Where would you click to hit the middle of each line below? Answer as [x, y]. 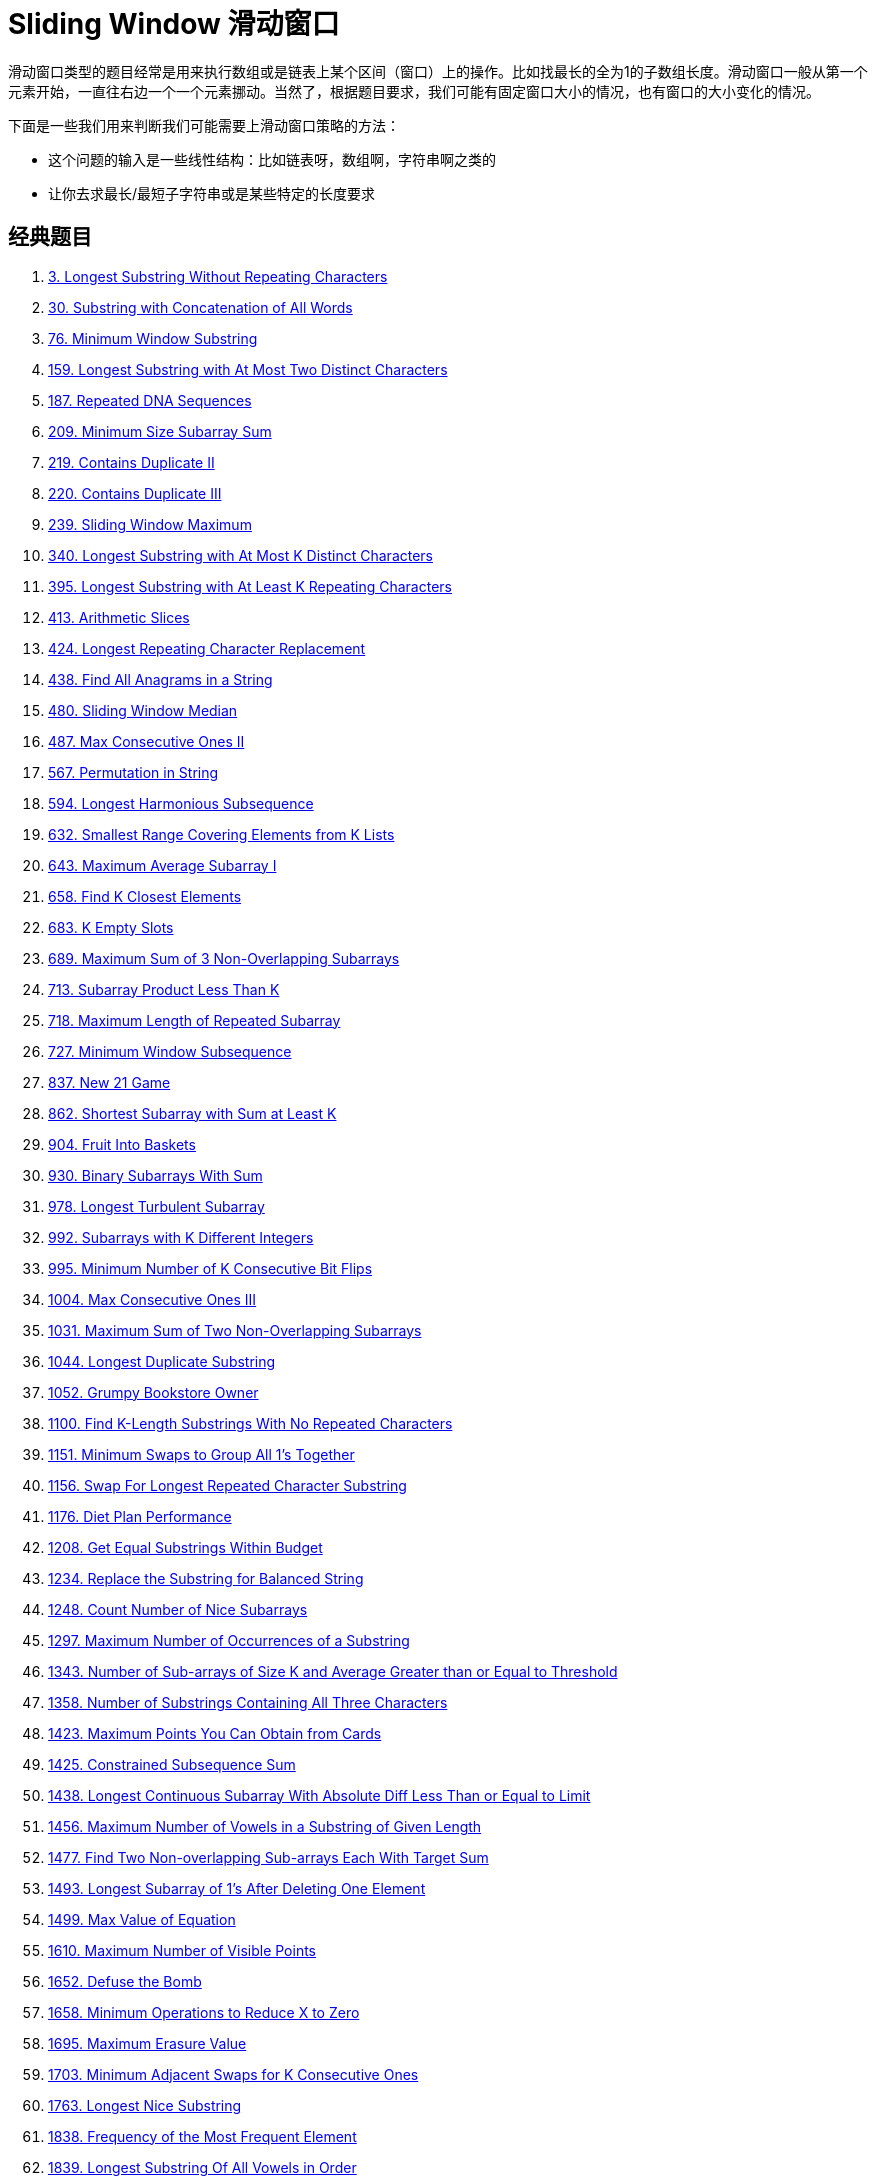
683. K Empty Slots [111, 927]
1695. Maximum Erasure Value [147, 2043]
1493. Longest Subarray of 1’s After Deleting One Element [237, 1888]
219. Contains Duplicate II [131, 462]
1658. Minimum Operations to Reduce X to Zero [204, 2012]
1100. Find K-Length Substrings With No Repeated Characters [250, 1423]
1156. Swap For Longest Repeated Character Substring [227, 1485]
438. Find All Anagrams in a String [160, 679]
